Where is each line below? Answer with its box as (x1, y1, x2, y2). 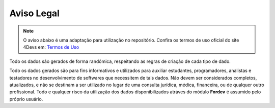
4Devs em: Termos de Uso (23, 44, 79, 50)
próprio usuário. (9, 96, 43, 102)
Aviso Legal (9, 8, 60, 19)
